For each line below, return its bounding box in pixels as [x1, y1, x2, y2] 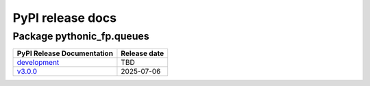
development [16, 58, 60, 68]
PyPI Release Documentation [16, 48, 113, 58]
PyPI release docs [12, 10, 116, 25]
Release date [121, 48, 164, 58]
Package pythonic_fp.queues [12, 30, 150, 42]
